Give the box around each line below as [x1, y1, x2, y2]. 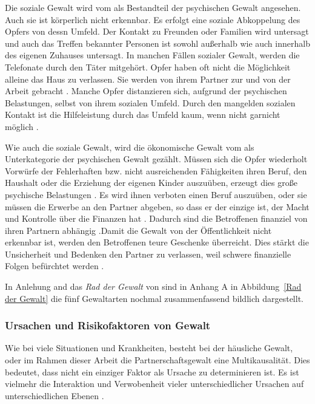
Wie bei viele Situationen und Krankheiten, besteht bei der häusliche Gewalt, [5, 341, 293, 354]
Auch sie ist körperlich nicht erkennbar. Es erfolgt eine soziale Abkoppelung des [5, 13, 300, 26]
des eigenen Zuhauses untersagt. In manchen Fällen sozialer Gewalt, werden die [5, 49, 300, 61]
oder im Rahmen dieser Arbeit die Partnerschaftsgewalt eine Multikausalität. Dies [5, 354, 310, 366]
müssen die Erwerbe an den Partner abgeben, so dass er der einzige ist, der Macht [5, 200, 310, 213]
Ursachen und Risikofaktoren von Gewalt [5, 318, 211, 333]
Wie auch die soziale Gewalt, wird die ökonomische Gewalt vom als [5, 140, 254, 153]
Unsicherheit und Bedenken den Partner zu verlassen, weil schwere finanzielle [5, 247, 291, 260]
